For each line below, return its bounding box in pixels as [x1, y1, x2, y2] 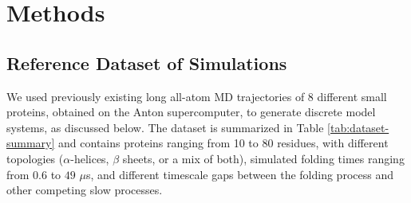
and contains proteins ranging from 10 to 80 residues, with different [58, 135, 389, 151]
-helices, [70, 150, 109, 166]
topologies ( [6, 150, 64, 166]
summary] [6, 135, 55, 151]
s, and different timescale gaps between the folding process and [85, 166, 393, 182]
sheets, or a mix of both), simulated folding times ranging [122, 150, 405, 166]
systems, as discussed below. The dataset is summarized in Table [6, 119, 324, 135]
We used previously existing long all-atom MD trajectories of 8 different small [6, 88, 387, 104]
